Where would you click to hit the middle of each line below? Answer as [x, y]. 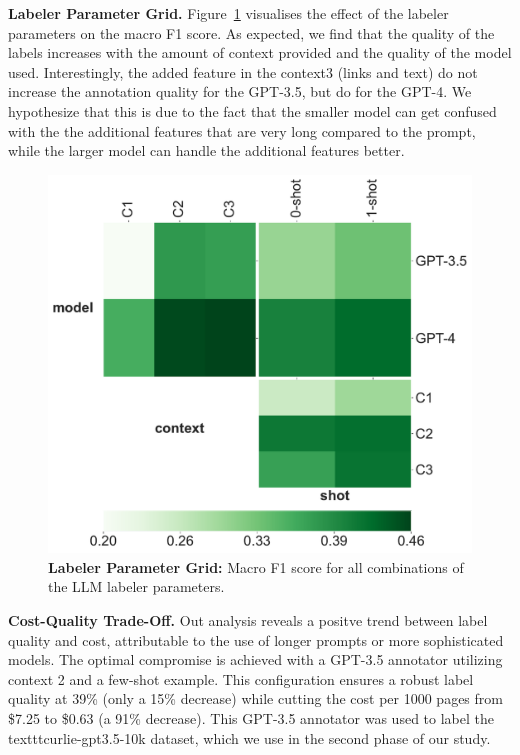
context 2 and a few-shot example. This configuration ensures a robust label [241, 678]
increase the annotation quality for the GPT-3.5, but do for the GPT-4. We [240, 91]
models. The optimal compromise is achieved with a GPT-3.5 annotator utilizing [255, 659]
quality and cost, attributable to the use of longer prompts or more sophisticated [256, 639]
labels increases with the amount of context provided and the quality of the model [260, 52]
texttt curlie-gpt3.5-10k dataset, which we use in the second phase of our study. [249, 737]
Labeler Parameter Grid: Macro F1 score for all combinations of [256, 566]
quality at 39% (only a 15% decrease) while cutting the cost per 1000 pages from [255, 698]
